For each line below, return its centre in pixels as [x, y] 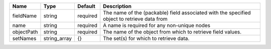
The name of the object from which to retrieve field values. [172, 32]
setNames [24, 38]
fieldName [25, 16]
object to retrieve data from [135, 19]
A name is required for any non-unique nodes [157, 25]
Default [86, 6]
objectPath [25, 32]
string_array [58, 38]
